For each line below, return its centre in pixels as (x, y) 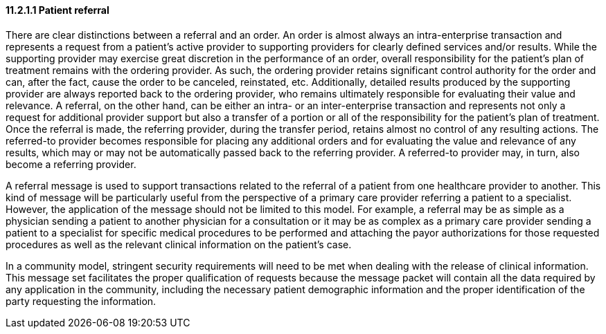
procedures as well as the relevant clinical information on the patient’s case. (179, 244)
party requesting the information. (81, 301)
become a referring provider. (71, 164)
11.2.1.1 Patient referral (57, 10)
